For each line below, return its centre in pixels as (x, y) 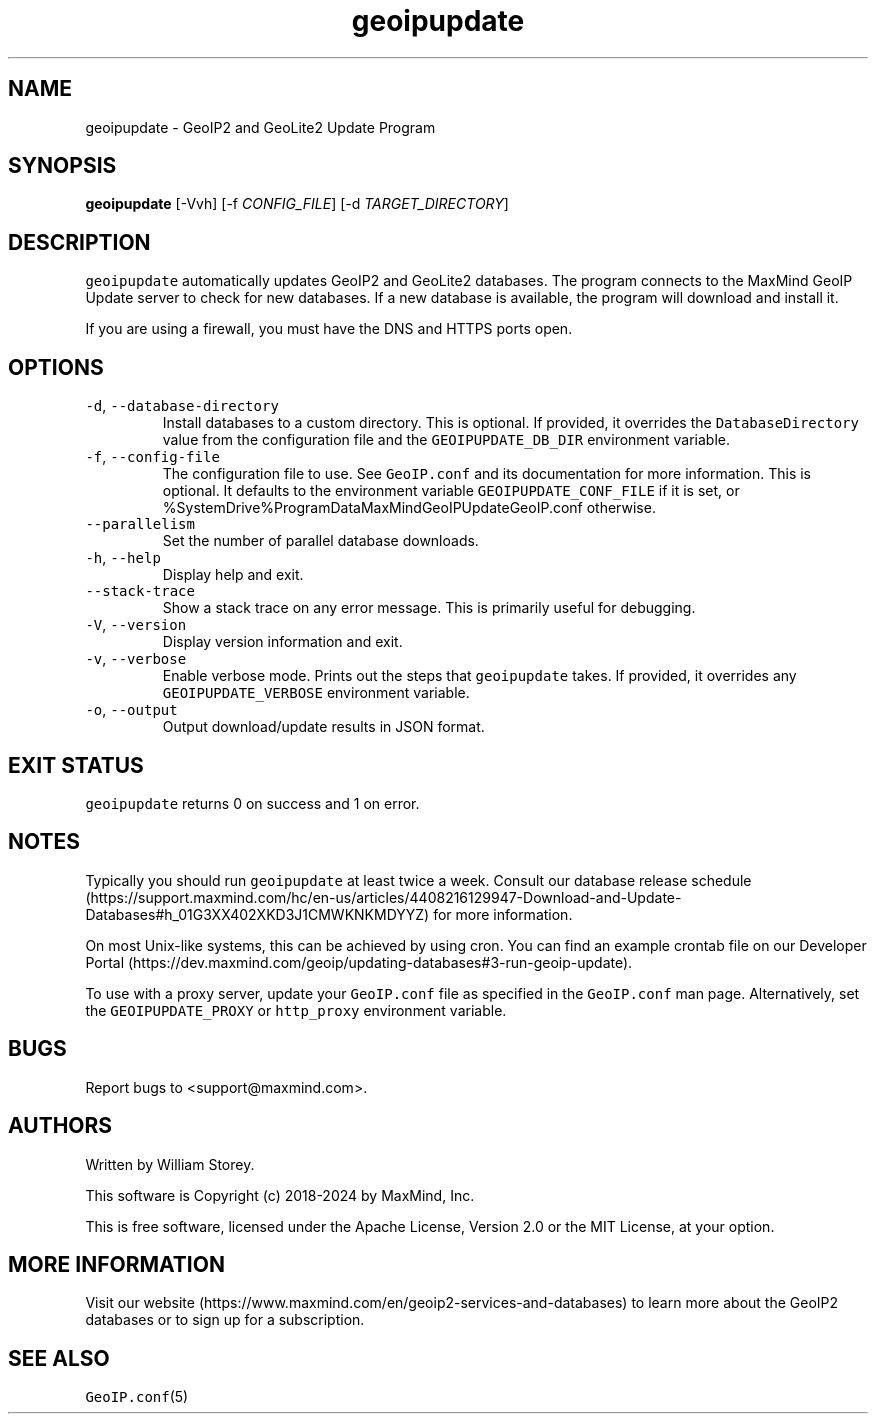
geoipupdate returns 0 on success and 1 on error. (252, 803)
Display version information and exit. (282, 642)
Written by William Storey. (170, 1164)
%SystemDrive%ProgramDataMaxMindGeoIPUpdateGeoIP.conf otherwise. (409, 508)
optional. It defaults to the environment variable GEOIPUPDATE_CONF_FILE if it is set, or (451, 491)
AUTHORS (60, 1126)
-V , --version (136, 625)
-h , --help (123, 558)
